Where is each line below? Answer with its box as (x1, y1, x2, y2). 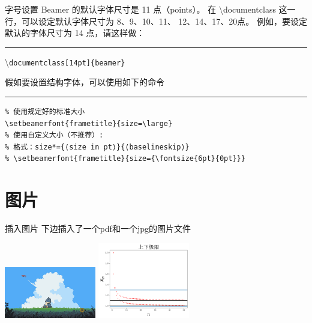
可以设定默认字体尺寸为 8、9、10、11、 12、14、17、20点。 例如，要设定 (21, 14, 307, 27)
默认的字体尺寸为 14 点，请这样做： (5, 26, 145, 39)
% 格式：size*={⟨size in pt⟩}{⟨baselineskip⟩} (5, 142, 190, 151)
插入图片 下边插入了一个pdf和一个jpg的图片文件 (5, 222, 191, 235)
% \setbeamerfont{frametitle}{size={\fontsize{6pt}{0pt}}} (5, 154, 245, 163)
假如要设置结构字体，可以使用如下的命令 (5, 76, 164, 88)
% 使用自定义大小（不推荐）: (5, 131, 104, 140)
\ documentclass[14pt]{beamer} (5, 55, 125, 68)
